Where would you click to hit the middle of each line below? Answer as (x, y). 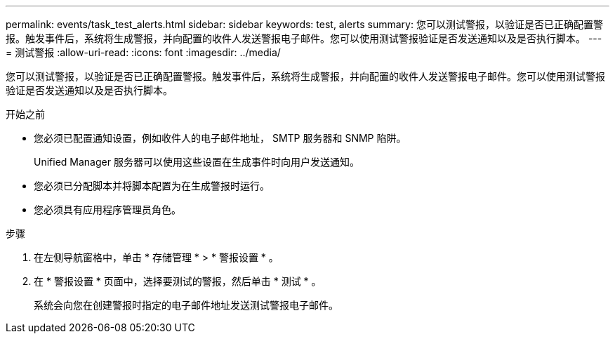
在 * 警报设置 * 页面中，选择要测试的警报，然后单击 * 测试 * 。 (178, 281)
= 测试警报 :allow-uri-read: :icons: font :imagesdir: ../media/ (143, 52)
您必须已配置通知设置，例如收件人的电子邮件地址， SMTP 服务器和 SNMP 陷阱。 (220, 138)
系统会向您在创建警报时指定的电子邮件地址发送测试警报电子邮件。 (186, 305)
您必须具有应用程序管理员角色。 (107, 210)
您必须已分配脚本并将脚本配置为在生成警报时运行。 (152, 186)
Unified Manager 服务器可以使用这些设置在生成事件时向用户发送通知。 (197, 162)
